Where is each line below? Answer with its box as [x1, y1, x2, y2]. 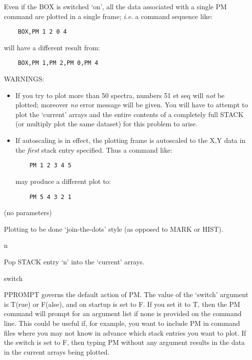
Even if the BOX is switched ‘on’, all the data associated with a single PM [4, 1, 227, 11]
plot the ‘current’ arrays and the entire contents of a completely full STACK [15, 109, 244, 119]
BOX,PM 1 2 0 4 [18, 28, 67, 36]
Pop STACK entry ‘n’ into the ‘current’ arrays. [4, 256, 145, 266]
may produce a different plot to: [15, 176, 111, 186]
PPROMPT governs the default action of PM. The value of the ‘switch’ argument [4, 289, 249, 300]
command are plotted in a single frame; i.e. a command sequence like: [4, 11, 213, 21]
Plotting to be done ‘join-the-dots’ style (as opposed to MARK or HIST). [4, 223, 223, 234]
